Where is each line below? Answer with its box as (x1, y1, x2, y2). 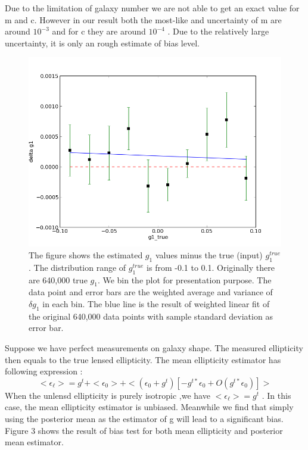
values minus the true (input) (155, 248, 263, 261)
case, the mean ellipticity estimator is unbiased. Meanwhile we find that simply (5, 401, 294, 413)
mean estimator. (5, 436, 64, 448)
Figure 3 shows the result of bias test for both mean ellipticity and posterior (5, 424, 283, 436)
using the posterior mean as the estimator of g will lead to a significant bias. (5, 412, 284, 424)
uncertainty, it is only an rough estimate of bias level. (5, 36, 200, 49)
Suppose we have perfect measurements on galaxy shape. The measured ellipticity (5, 341, 303, 354)
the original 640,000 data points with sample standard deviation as (29, 310, 273, 322)
